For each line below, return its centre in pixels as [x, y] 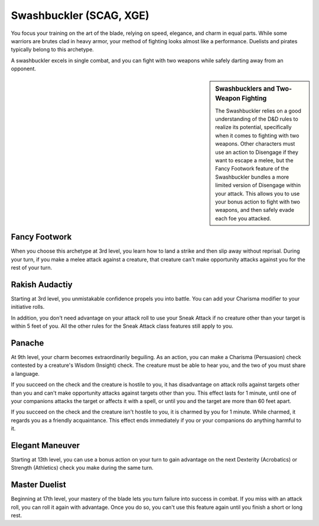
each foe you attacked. [243, 218]
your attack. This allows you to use [258, 193]
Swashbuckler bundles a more [252, 177]
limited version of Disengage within [258, 185]
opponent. [24, 69]
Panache [27, 343]
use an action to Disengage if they [257, 152]
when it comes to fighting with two [257, 135]
